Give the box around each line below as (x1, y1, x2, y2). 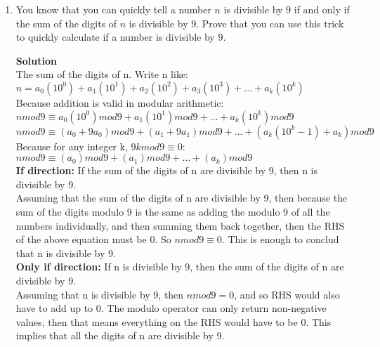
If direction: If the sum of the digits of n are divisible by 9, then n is (15, 163, 318, 178)
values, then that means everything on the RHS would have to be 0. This (15, 314, 332, 329)
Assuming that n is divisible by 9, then (15, 287, 184, 301)
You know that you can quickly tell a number (15, 2, 211, 16)
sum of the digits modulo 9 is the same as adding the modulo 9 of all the (15, 204, 330, 218)
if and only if (294, 2, 350, 16)
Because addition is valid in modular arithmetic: (15, 95, 224, 110)
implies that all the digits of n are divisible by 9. (15, 328, 225, 343)
